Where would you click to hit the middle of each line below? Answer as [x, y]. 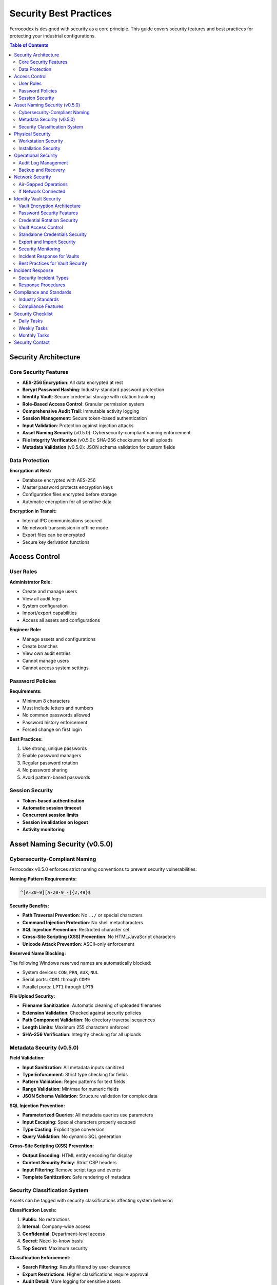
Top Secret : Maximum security [55, 1248]
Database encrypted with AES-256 [59, 480]
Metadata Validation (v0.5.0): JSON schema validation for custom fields [99, 447]
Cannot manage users [46, 660]
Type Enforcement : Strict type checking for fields [75, 1074]
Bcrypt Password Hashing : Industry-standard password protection [93, 389]
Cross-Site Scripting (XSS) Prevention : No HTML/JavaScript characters [99, 937]
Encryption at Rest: [30, 471]
